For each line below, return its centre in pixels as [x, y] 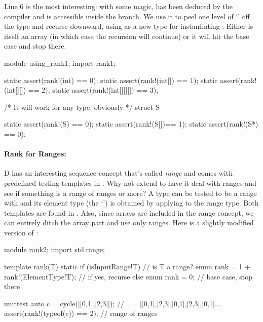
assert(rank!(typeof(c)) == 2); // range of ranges [81, 313]
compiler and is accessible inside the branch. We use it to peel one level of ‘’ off [127, 16]
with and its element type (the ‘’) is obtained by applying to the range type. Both [131, 203]
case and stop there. [35, 46]
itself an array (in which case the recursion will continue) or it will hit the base [127, 36]
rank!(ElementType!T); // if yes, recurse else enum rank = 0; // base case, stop [128, 276]
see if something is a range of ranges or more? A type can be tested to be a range [130, 193]
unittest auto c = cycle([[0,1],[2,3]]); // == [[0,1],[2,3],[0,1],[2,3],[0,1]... [112, 303]
